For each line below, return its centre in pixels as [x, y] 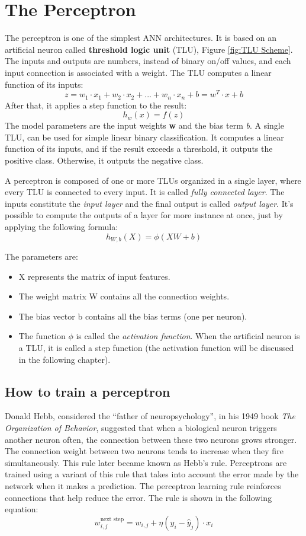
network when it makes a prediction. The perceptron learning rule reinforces [143, 485]
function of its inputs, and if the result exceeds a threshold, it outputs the [139, 149]
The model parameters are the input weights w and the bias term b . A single [144, 125]
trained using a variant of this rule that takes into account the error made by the [152, 474]
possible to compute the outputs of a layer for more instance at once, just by [144, 215]
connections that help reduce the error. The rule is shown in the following [138, 497]
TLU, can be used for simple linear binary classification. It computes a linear [144, 137]
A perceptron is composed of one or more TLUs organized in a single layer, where [153, 180]
